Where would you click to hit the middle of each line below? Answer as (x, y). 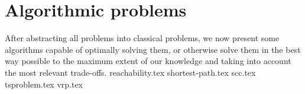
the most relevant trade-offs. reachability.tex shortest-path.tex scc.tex (130, 72)
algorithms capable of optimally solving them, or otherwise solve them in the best (153, 49)
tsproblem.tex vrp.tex (44, 84)
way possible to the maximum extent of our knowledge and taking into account (148, 61)
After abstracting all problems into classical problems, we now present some (142, 38)
